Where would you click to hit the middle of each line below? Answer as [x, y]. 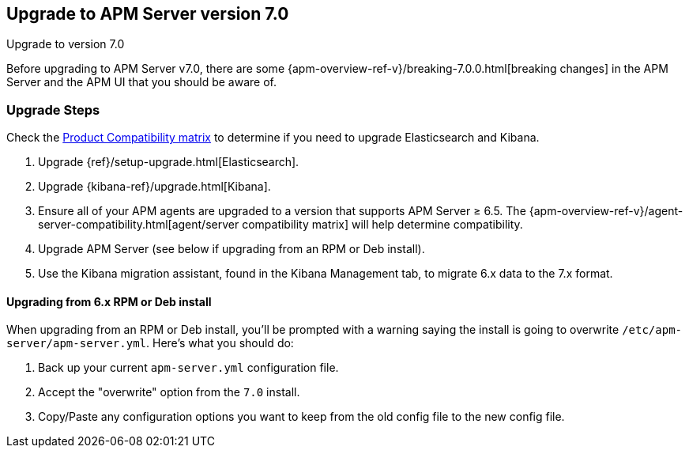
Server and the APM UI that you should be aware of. [141, 82]
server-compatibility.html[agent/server [139, 225]
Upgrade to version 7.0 [66, 44]
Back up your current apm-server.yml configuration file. [188, 368]
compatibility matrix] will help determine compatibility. [382, 225]
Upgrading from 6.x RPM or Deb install [109, 301]
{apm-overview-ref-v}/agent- [606, 211]
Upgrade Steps [53, 110]
